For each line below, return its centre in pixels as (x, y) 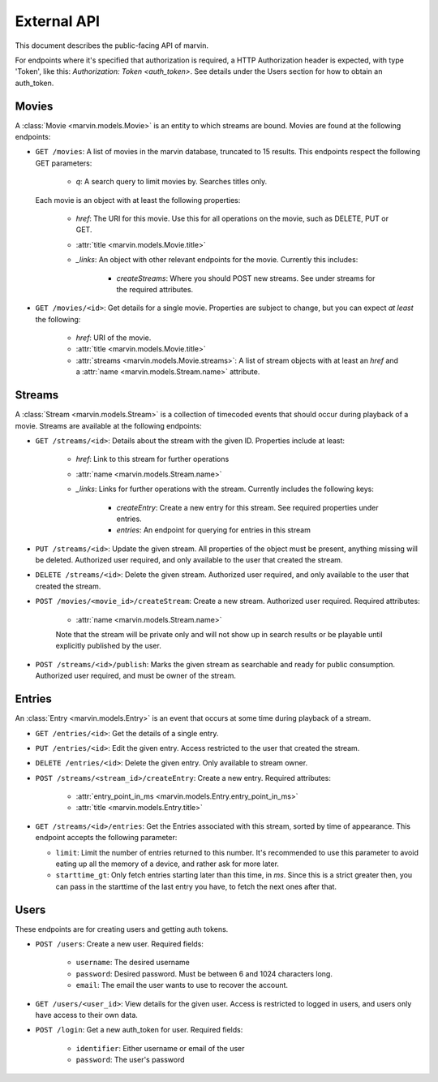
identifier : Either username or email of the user (160, 1048)
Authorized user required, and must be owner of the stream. (136, 676)
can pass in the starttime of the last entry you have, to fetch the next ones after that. (196, 886)
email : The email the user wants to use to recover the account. (182, 985)
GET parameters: (64, 163)
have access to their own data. (86, 1015)
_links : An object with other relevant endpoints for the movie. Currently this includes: (217, 260)
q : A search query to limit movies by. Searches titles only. (172, 182)
